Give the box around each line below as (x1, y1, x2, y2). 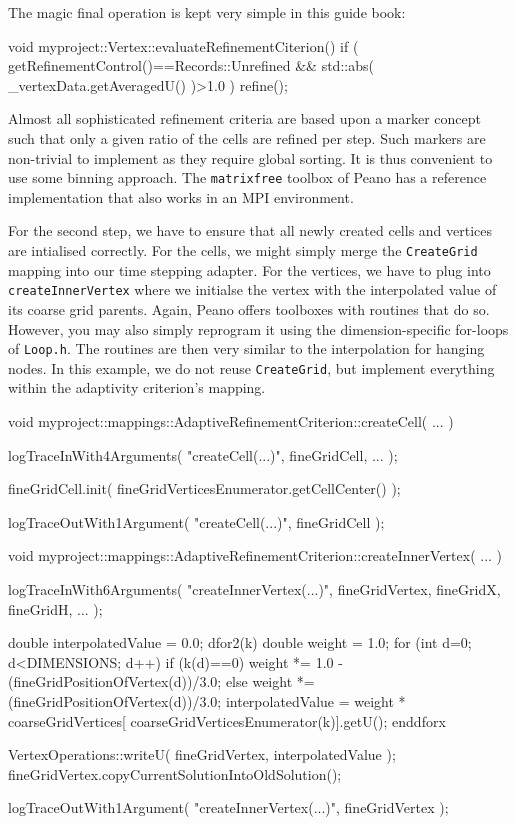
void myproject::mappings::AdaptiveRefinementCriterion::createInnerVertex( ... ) (8, 545, 503, 566)
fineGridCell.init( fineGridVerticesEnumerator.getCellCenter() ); (8, 478, 401, 499)
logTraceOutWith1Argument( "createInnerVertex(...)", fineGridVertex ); (8, 797, 449, 818)
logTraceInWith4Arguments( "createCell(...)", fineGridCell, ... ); (8, 444, 398, 465)
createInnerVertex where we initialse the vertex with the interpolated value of (8, 279, 497, 300)
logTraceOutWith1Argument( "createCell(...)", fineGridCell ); (8, 511, 385, 532)
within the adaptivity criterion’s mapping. (8, 377, 266, 398)
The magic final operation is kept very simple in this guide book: (8, 2, 406, 22)
